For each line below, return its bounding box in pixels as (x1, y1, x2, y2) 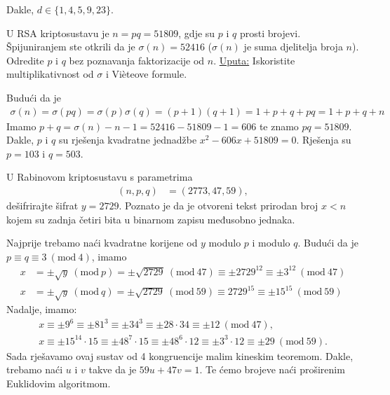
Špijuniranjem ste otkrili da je (6, 39, 135, 54)
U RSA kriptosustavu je (6, 25, 109, 40)
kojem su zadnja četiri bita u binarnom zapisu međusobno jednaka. (6, 212, 295, 226)
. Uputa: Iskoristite (213, 53, 295, 67)
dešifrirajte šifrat (6, 198, 79, 212)
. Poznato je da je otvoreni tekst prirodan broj (119, 198, 318, 212)
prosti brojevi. (239, 25, 301, 40)
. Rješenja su (296, 132, 351, 147)
